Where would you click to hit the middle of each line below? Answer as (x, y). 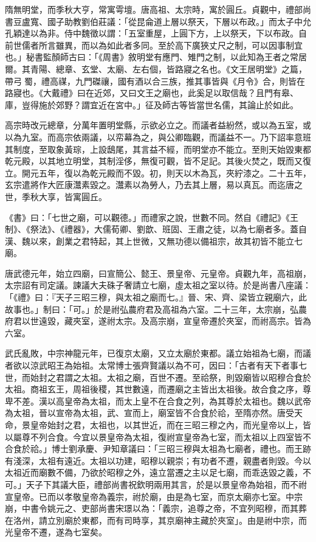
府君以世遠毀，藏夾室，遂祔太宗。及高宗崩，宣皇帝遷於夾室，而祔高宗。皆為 (158, 321)
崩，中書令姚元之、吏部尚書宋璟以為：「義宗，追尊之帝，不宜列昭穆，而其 (152, 508)
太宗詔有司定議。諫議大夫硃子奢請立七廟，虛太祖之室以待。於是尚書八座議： (158, 285)
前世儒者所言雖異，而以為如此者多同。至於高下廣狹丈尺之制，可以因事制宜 (154, 45)
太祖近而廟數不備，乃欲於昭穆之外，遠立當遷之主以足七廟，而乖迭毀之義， (154, 472)
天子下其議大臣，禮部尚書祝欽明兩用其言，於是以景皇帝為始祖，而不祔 (166, 484)
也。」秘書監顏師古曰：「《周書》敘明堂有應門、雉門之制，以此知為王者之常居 (156, 57)
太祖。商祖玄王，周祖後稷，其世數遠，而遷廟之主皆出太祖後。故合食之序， (154, 389)
